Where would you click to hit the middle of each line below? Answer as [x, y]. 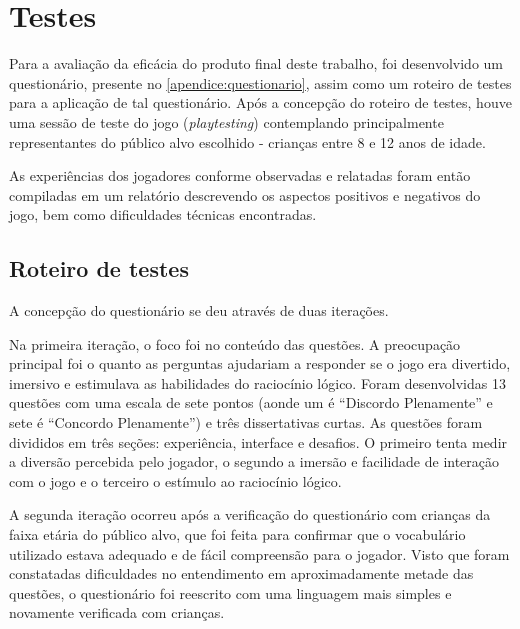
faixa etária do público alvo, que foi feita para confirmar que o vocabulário [237, 534]
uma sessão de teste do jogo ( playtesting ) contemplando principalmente [226, 121]
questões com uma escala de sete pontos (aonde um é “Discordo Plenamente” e [251, 402]
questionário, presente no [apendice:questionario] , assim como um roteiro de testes [260, 82]
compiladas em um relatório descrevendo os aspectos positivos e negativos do [245, 194]
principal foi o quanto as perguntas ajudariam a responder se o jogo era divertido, [260, 363]
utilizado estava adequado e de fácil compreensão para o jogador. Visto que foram [259, 553]
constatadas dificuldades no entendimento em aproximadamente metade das [241, 573]
